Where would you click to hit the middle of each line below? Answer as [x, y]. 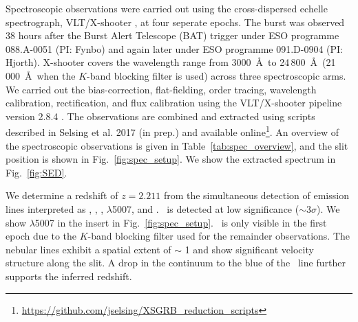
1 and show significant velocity [249, 249]
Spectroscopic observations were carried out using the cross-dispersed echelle [167, 8]
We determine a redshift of [62, 195]
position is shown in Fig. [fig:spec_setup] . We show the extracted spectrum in [171, 159]
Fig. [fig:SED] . [36, 172]
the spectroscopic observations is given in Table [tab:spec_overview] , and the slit [177, 145]
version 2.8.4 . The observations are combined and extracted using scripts [160, 116]
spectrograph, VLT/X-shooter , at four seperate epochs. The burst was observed [175, 22]
